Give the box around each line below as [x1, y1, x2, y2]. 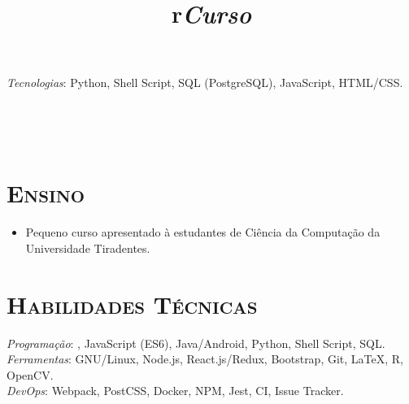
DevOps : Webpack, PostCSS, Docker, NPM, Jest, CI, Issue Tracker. [7, 382, 344, 399]
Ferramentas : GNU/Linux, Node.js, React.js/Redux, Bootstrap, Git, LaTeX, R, [7, 350, 403, 367]
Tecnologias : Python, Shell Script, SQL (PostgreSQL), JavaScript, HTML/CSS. [7, 74, 403, 91]
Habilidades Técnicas [7, 287, 258, 320]
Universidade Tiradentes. [25, 239, 150, 256]
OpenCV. [7, 366, 54, 383]
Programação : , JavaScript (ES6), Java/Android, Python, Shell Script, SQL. [7, 334, 385, 351]
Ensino [7, 176, 85, 210]
